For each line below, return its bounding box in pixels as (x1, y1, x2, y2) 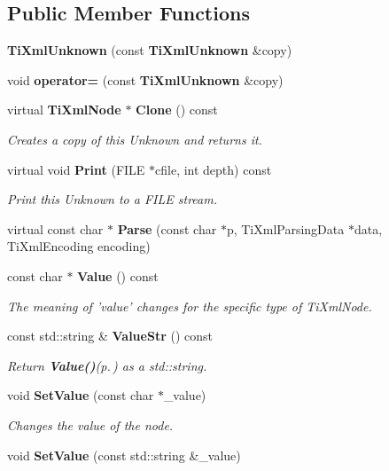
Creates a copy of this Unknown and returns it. (7, 130, 262, 148)
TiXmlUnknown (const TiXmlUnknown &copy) (7, 41, 292, 59)
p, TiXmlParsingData (226, 219, 345, 238)
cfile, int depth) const (155, 160, 272, 178)
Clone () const (136, 100, 218, 119)
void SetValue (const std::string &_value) (7, 445, 241, 464)
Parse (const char (117, 219, 217, 238)
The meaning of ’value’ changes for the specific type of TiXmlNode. (7, 296, 372, 315)
